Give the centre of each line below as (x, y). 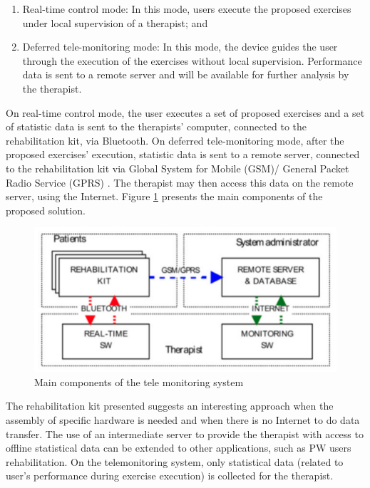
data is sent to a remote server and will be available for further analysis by (186, 74)
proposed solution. (46, 210)
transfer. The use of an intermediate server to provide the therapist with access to (185, 434)
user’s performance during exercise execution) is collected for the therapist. (170, 476)
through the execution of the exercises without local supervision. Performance (192, 60)
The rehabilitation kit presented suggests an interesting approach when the (170, 406)
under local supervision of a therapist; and (115, 22)
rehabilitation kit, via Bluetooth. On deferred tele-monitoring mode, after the (175, 140)
